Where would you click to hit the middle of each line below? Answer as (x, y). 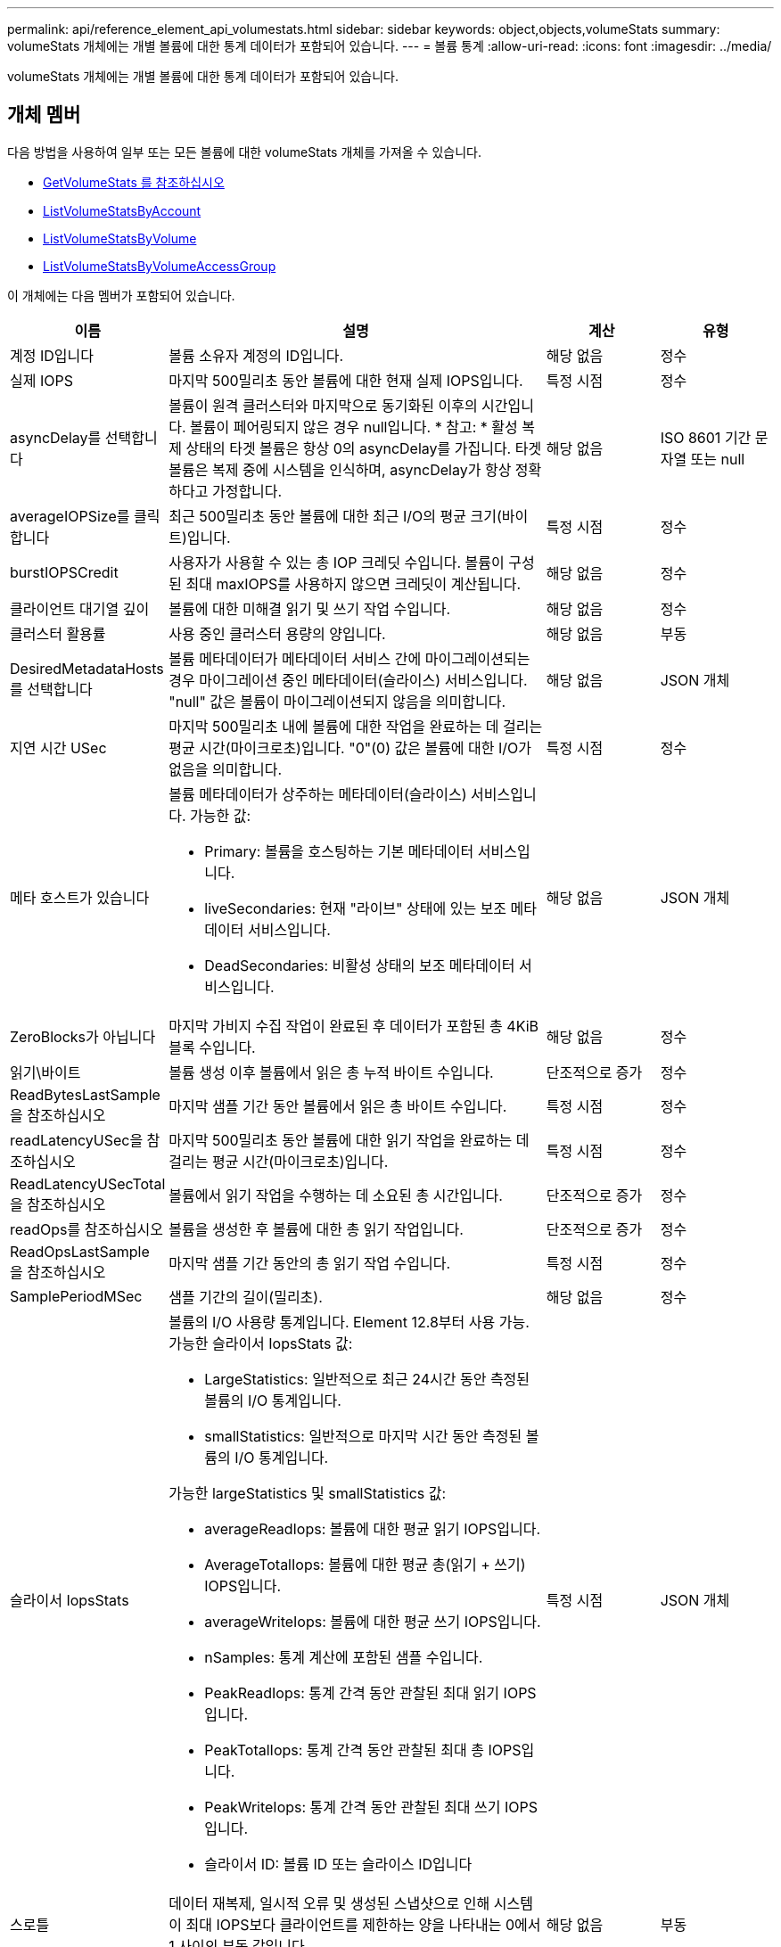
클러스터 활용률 (58, 633)
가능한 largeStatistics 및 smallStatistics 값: (308, 1493)
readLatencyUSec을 (77, 1140)
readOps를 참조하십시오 (87, 1229)
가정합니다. (247, 491)
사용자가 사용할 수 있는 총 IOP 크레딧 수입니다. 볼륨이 (337, 562)
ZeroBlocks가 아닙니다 (83, 1036)
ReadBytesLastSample (85, 1094)
